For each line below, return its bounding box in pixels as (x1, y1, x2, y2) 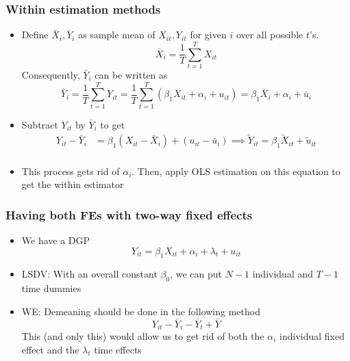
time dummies (21, 281, 82, 295)
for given (190, 27, 227, 42)
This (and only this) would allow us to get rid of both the (21, 328, 264, 343)
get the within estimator (21, 177, 124, 191)
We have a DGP (21, 232, 90, 247)
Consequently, (21, 67, 80, 81)
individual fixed (279, 328, 345, 343)
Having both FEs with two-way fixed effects (5, 206, 253, 223)
